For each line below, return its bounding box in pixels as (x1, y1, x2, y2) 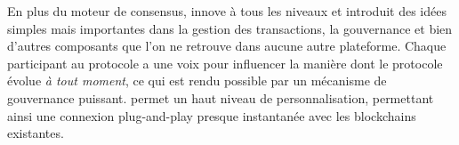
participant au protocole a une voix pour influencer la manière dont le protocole (7, 53, 443, 72)
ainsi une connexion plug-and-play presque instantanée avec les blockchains (7, 106, 416, 125)
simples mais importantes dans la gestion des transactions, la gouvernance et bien (7, 19, 453, 37)
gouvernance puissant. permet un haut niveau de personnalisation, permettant (7, 88, 434, 107)
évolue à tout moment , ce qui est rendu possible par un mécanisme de (7, 71, 387, 90)
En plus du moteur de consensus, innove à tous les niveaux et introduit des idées (7, 2, 447, 20)
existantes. (7, 124, 64, 142)
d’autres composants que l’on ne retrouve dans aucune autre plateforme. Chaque (7, 36, 447, 55)
